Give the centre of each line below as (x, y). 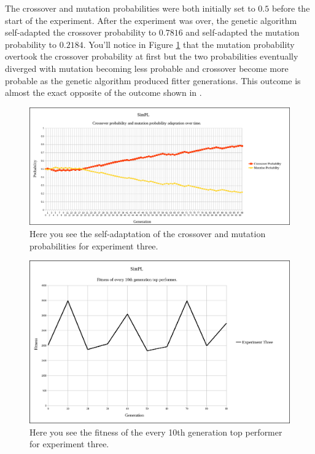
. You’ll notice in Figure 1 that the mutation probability (189, 44)
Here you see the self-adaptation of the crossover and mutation (148, 234)
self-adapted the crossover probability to (81, 32)
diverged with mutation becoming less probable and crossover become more (147, 68)
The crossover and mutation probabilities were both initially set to (130, 8)
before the (291, 8)
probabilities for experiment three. (94, 245)
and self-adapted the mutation (243, 32)
